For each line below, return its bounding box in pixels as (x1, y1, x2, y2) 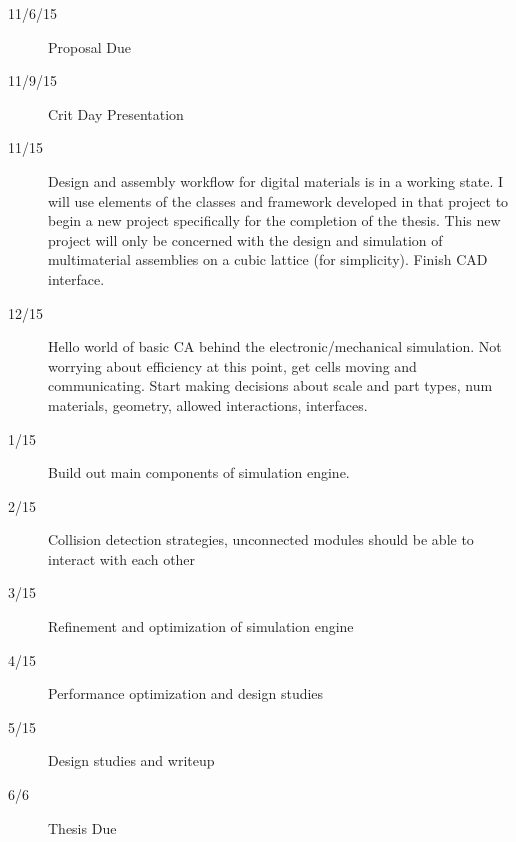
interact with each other (48, 548, 196, 569)
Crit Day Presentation (48, 103, 184, 124)
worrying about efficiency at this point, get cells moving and (48, 355, 417, 376)
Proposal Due (48, 36, 131, 57)
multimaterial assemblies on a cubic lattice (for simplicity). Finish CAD (48, 249, 488, 270)
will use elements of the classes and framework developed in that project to (48, 190, 509, 211)
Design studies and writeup (48, 750, 215, 771)
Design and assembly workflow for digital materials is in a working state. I (48, 170, 504, 191)
